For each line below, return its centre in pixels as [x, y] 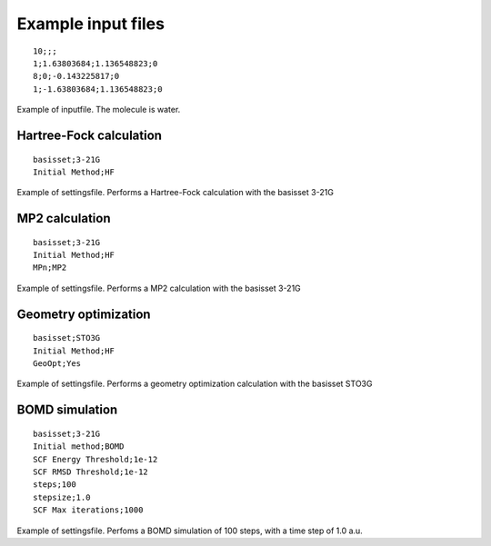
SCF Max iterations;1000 [88, 510]
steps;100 [55, 485]
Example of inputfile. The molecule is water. [99, 110]
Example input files [91, 24]
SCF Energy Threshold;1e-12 [95, 459]
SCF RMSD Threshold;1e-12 [91, 472]
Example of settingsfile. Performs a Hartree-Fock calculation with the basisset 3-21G [175, 193]
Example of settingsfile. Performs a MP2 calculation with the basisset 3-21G [159, 288]
